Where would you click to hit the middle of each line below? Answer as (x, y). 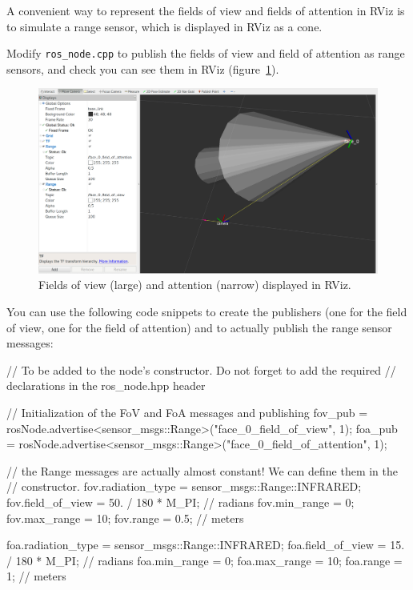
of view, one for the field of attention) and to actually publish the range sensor (199, 327)
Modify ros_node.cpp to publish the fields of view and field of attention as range (206, 53)
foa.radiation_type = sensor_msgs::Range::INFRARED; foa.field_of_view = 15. (206, 545)
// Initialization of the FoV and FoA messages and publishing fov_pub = (187, 413)
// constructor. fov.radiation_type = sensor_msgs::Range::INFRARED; (184, 486)
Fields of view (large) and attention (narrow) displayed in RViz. (195, 285)
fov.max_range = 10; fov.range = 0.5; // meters (125, 518)
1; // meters (36, 576)
